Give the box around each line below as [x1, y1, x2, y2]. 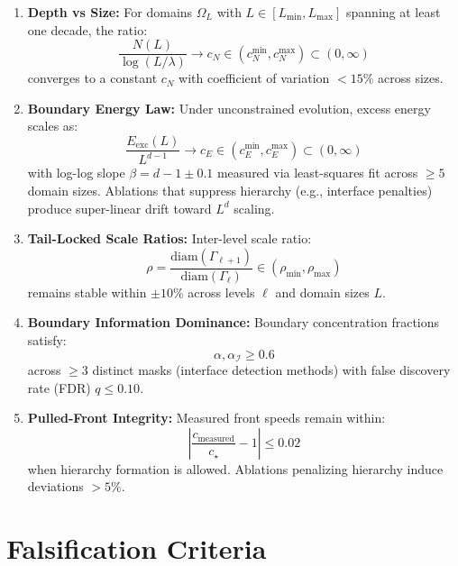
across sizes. [378, 68, 444, 87]
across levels [188, 282, 255, 301]
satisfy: [27, 331, 67, 350]
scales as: [27, 116, 78, 135]
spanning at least [346, 3, 441, 21]
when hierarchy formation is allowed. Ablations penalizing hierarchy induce [27, 459, 444, 478]
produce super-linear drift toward [27, 198, 212, 217]
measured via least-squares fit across [216, 163, 418, 182]
